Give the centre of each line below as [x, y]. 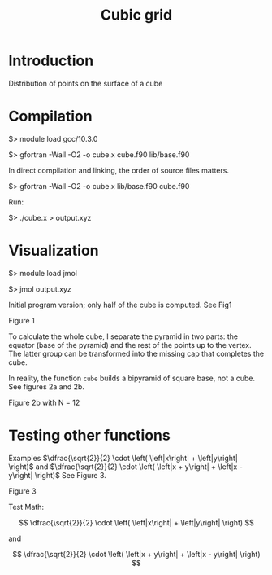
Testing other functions [89, 435]
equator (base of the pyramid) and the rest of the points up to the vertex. [130, 345]
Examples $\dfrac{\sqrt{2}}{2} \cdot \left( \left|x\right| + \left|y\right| [123, 458]
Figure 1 [22, 320]
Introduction [51, 61]
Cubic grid [136, 15]
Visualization [54, 251]
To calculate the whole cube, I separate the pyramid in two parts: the [123, 336]
